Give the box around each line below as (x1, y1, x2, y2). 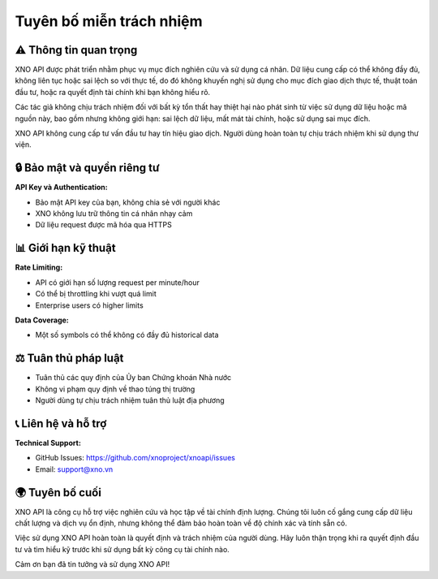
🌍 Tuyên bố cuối (15, 486, 101, 499)
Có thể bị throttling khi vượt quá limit (35, 289, 157, 299)
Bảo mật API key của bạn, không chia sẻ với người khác (35, 197, 221, 207)
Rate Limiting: (15, 262, 63, 272)
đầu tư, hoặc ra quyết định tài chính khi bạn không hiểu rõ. (15, 87, 211, 97)
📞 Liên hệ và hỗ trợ (15, 417, 107, 430)
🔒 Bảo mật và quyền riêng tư (15, 161, 160, 175)
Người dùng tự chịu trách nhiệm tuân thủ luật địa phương (35, 395, 225, 405)
